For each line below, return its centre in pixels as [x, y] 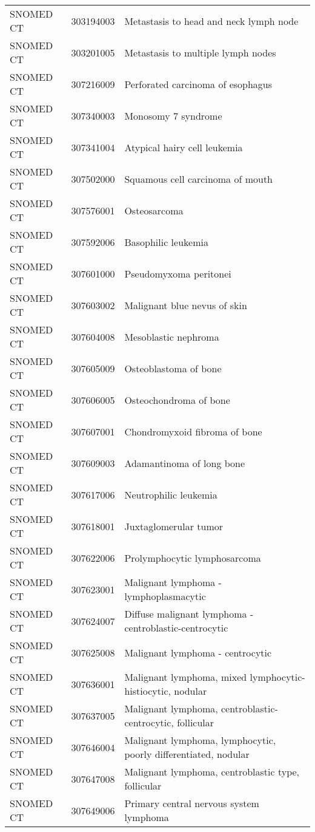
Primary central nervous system [192, 803]
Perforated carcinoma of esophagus [198, 84]
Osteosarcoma [154, 210]
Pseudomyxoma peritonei [178, 273]
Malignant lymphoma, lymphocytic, [200, 740]
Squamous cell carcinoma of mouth [198, 179]
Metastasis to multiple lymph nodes [200, 52]
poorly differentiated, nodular [187, 754]
